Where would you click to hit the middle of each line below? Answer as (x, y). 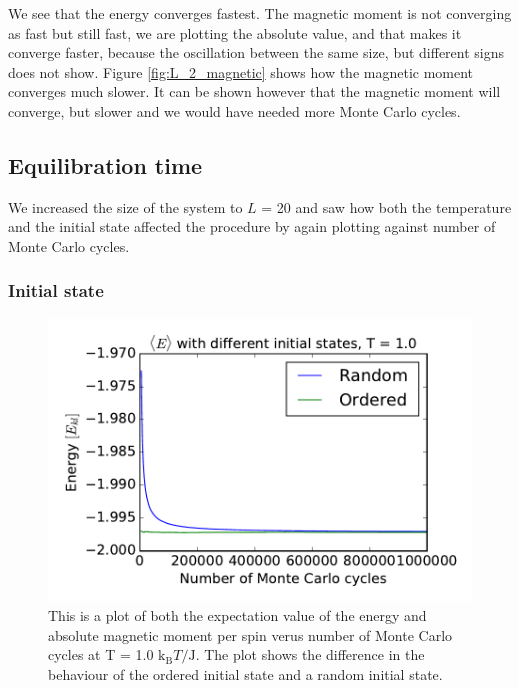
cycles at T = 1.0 (101, 654)
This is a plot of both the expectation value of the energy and (237, 615)
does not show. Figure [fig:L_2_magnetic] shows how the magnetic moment (241, 71)
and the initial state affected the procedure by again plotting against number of (252, 226)
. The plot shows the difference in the (310, 654)
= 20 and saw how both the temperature (386, 206)
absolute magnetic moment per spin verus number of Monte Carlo (250, 634)
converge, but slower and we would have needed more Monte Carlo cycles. (234, 110)
